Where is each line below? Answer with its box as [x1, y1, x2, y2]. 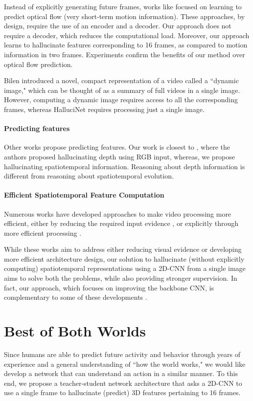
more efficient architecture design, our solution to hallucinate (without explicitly [4, 253, 245, 264]
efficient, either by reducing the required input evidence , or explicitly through [4, 218, 239, 228]
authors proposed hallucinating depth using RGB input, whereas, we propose [4, 151, 235, 161]
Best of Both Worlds [4, 321, 146, 341]
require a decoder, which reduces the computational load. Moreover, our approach [4, 30, 250, 40]
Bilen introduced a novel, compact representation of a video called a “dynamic [4, 75, 239, 86]
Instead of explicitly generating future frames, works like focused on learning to [4, 1, 242, 11]
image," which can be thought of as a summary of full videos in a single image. [4, 85, 240, 95]
